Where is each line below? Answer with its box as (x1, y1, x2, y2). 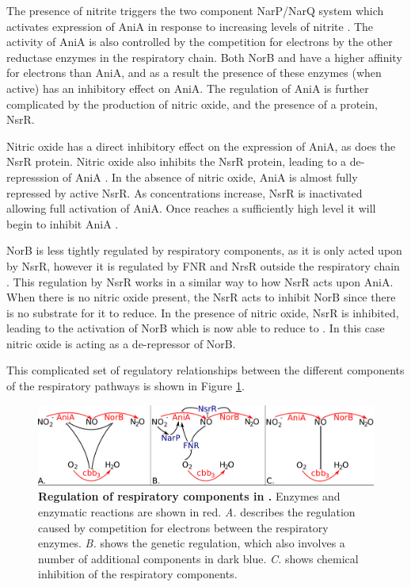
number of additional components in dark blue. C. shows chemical (38, 550, 359, 566)
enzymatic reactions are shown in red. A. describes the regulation (38, 503, 356, 520)
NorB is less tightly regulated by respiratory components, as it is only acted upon (6, 242, 402, 259)
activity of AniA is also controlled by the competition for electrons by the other (6, 33, 393, 50)
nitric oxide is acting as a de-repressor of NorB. (6, 335, 236, 351)
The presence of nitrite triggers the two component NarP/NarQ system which (6, 2, 384, 18)
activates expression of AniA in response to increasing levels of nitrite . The (6, 17, 374, 34)
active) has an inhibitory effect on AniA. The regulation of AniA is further (6, 79, 369, 96)
